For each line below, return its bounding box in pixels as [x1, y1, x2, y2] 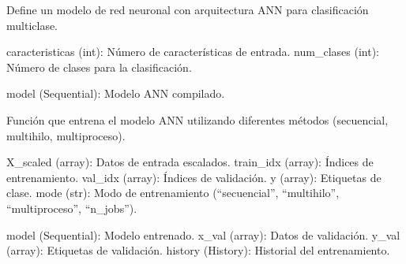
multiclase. [6, 17, 58, 33]
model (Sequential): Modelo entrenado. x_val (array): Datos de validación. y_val [6, 226, 400, 243]
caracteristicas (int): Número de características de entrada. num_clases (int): [6, 43, 379, 60]
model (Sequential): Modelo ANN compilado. [6, 85, 225, 102]
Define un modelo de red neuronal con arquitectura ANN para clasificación [6, 2, 369, 17]
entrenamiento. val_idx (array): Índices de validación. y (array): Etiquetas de [6, 169, 382, 185]
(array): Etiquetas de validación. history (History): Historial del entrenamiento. [6, 242, 390, 258]
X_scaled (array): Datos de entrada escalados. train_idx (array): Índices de [6, 154, 374, 170]
